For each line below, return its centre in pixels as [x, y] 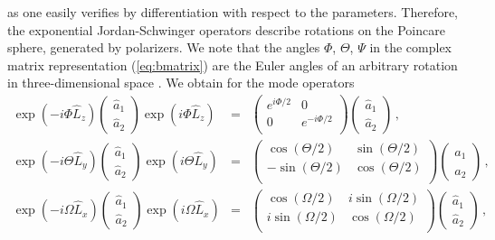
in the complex [411, 47]
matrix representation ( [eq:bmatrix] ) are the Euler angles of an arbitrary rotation [233, 65]
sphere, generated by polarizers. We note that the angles [164, 47]
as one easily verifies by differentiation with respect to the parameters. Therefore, [233, 12]
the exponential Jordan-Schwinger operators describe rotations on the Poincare [226, 29]
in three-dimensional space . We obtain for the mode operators [181, 83]
